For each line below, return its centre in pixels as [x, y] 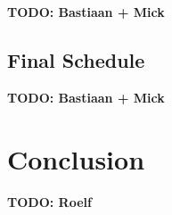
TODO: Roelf [49, 201]
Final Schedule [76, 59]
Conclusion [76, 158]
